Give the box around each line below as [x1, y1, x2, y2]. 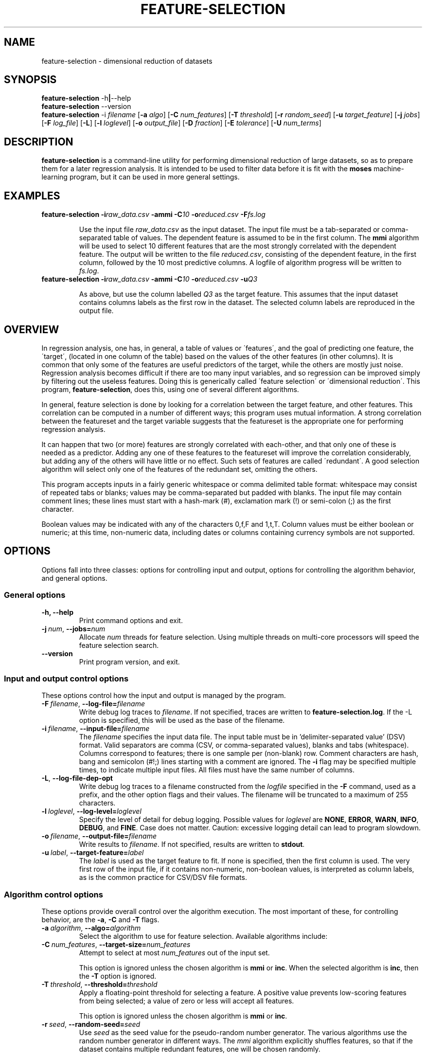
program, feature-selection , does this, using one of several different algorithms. [41, 385, 299, 394]
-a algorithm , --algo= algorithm [41, 924, 141, 932]
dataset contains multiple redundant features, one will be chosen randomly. [79, 1045, 320, 1054]
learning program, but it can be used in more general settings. [41, 173, 240, 181]
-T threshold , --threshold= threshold [41, 980, 158, 989]
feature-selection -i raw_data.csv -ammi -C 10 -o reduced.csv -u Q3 [41, 275, 258, 284]
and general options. [41, 573, 107, 582]
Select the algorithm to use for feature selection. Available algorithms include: [79, 932, 328, 941]
